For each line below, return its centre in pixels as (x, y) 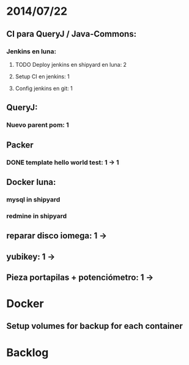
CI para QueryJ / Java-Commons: (71, 34)
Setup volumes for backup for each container (95, 326)
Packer (20, 145)
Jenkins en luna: (31, 51)
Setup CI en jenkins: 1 (42, 76)
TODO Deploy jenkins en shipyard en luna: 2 (71, 64)
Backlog (28, 352)
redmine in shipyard (37, 216)
